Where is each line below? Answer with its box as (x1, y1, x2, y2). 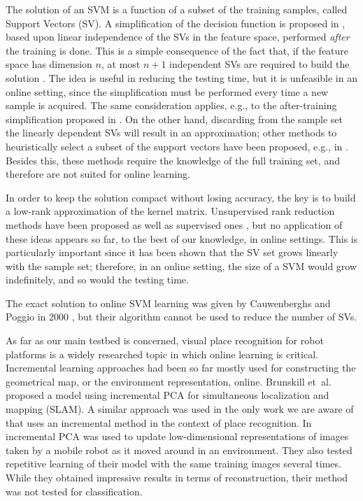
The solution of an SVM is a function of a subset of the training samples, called (6, 2, 348, 16)
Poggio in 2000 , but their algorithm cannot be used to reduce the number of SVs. (6, 309, 357, 324)
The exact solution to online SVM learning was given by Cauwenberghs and (6, 295, 331, 310)
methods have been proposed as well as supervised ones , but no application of (6, 217, 343, 232)
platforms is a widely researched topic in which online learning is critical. (6, 346, 318, 361)
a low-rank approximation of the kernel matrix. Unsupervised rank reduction (6, 204, 335, 218)
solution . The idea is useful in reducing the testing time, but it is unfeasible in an (6, 70, 357, 85)
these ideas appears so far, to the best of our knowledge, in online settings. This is (6, 231, 358, 246)
